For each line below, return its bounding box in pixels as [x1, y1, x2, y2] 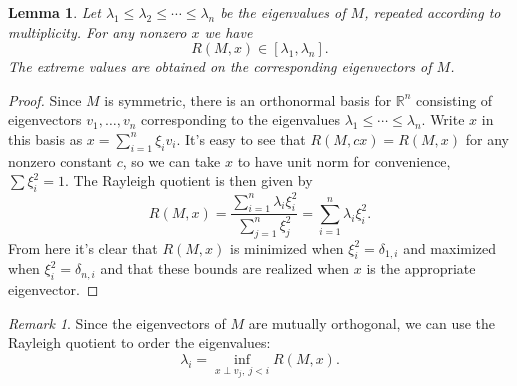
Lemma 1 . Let [8, 2, 101, 22]
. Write [421, 109, 465, 130]
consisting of [416, 89, 493, 110]
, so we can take [122, 150, 221, 171]
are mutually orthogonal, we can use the [248, 312, 496, 333]
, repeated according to [364, 2, 501, 22]
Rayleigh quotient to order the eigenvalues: [8, 332, 271, 353]
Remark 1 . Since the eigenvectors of [8, 312, 226, 333]
